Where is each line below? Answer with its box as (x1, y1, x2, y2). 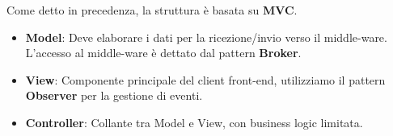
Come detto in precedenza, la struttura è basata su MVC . (6, 2, 298, 18)
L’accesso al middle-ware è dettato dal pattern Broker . (25, 44, 302, 61)
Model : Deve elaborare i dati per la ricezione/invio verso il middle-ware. (25, 28, 387, 45)
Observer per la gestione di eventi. (25, 87, 203, 104)
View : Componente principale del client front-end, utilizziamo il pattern (25, 71, 386, 88)
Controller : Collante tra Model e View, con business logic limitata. (25, 113, 363, 130)
